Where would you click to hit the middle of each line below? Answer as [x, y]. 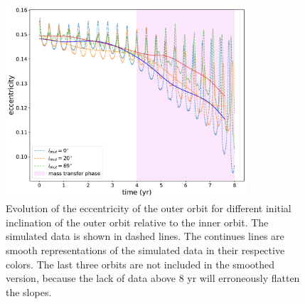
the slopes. [29, 292]
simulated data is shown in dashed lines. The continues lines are [145, 236]
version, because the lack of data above [91, 278]
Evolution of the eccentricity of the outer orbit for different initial [149, 208]
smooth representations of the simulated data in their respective [145, 250]
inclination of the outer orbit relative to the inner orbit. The [137, 222]
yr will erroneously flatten [244, 278]
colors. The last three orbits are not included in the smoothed [140, 264]
